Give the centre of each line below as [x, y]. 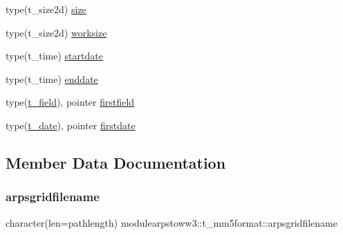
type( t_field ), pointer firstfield [70, 102]
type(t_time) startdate [54, 56]
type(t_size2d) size [46, 9]
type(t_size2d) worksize [56, 32]
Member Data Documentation [116, 162]
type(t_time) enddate [52, 78]
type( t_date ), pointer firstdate [71, 125]
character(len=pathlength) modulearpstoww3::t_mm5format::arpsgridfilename [171, 222]
